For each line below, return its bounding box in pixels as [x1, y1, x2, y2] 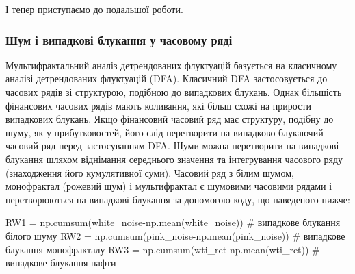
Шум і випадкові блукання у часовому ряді [5, 31, 233, 48]
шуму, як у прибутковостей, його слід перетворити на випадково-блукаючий [5, 125, 324, 139]
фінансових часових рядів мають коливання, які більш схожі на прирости [5, 98, 312, 112]
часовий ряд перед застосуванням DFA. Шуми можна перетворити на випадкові [5, 138, 339, 153]
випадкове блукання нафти [5, 256, 116, 270]
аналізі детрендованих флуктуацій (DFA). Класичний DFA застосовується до [5, 71, 328, 86]
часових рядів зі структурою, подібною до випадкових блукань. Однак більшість [5, 85, 342, 99]
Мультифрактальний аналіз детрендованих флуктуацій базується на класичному [5, 58, 337, 72]
